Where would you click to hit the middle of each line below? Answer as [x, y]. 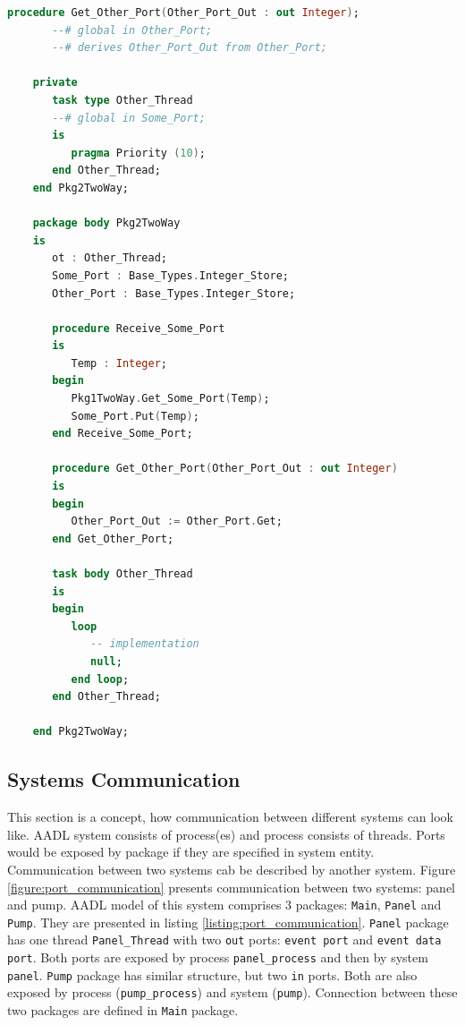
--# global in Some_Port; [129, 118]
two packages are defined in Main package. [123, 1010]
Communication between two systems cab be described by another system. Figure [232, 869]
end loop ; [100, 679]
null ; [106, 661]
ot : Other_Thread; [110, 258]
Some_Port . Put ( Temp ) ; [135, 416]
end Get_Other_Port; [113, 538]
